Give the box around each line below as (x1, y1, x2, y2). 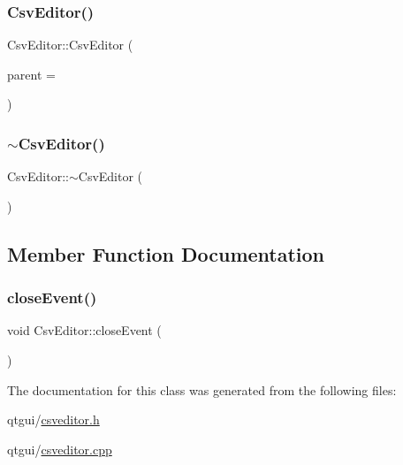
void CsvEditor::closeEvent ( (7, 321, 162, 339)
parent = (7, 65, 56, 83)
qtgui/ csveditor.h (7, 410, 100, 429)
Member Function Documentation (7, 240, 325, 267)
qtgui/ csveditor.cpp (7, 439, 112, 458)
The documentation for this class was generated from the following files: (7, 380, 397, 399)
